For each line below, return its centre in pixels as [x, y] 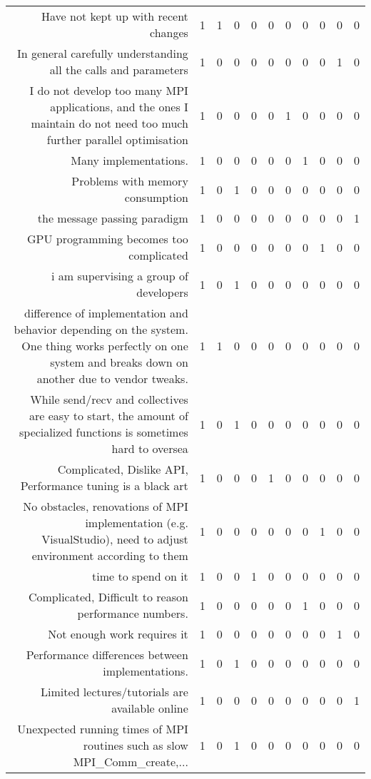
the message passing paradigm [113, 218]
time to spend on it [140, 576]
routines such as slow [136, 745]
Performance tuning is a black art [104, 485]
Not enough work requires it [118, 634]
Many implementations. [129, 160]
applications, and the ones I [119, 107]
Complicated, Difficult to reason [108, 597]
